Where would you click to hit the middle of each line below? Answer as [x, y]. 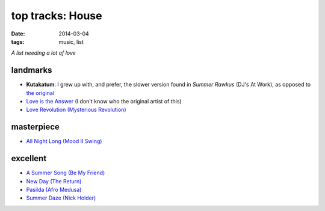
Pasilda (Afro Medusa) [54, 190]
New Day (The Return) [54, 181]
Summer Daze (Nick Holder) [61, 198]
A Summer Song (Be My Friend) [66, 173]
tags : [18, 41]
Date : [18, 34]
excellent [29, 158]
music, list [71, 41]
